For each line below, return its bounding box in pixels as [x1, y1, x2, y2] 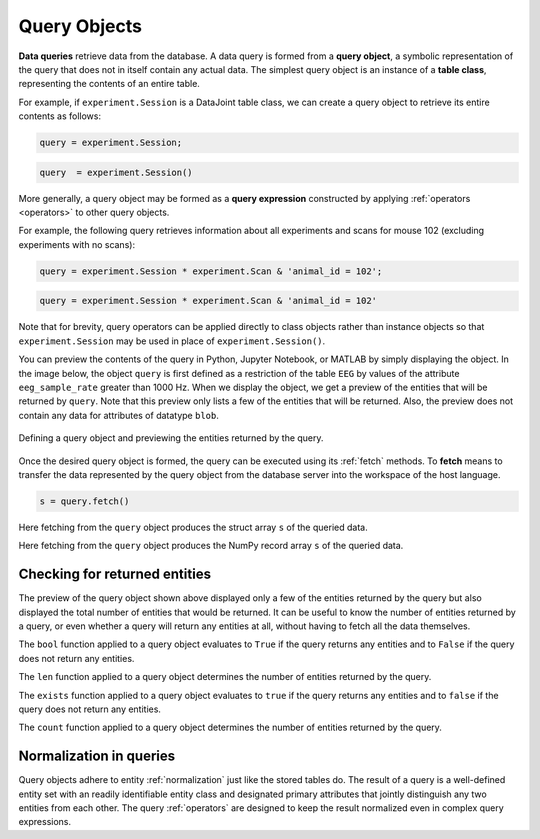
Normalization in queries [18, 748, 176, 765]
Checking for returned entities [18, 566, 212, 583]
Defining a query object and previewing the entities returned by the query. [18, 432, 324, 444]
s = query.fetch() [39, 495, 130, 507]
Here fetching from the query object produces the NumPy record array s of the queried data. [18, 540, 404, 552]
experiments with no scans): [18, 238, 135, 250]
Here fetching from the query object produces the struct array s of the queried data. [18, 521, 369, 533]
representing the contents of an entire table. [18, 78, 200, 90]
